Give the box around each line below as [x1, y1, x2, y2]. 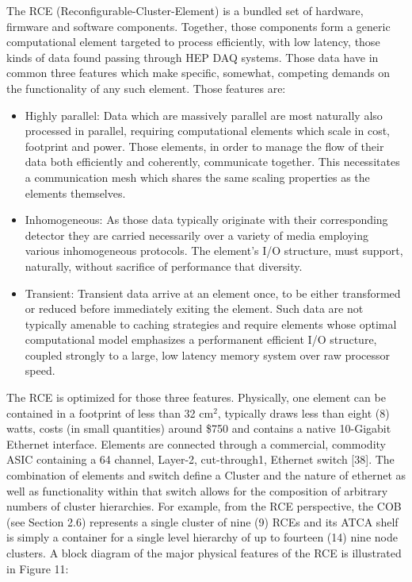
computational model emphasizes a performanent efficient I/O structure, [25, 331, 377, 348]
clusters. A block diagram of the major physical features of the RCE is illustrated [6, 545, 402, 561]
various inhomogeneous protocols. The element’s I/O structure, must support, [25, 242, 403, 259]
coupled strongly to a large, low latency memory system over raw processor [25, 346, 391, 363]
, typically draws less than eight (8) [217, 404, 390, 421]
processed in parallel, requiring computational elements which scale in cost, [25, 122, 390, 139]
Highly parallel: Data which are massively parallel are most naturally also [25, 106, 383, 123]
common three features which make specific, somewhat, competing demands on [6, 64, 391, 81]
